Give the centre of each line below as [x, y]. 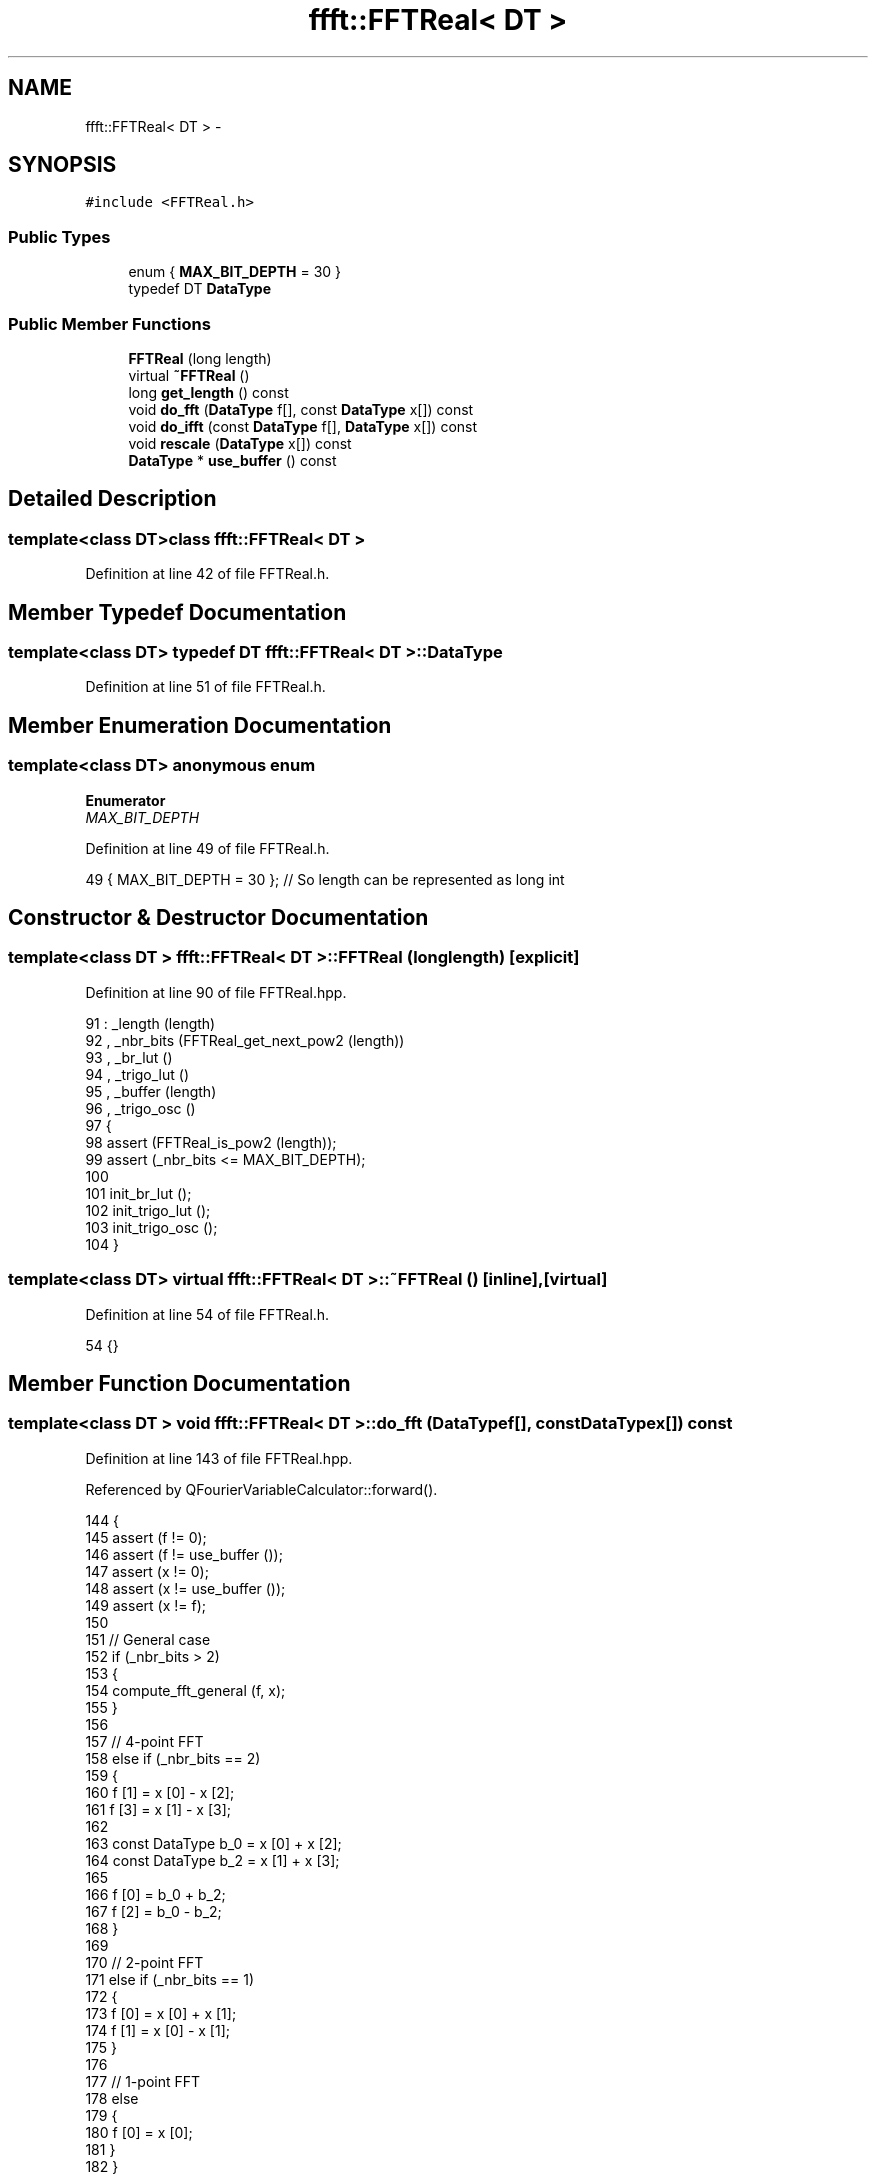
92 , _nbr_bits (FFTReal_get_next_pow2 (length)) [245, 1040]
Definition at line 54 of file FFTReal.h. [207, 1314]
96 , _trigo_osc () [140, 1108]
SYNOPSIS [62, 165]
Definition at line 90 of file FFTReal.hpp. [216, 992]
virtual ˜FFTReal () [189, 375]
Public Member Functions [109, 323]
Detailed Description [112, 499]
